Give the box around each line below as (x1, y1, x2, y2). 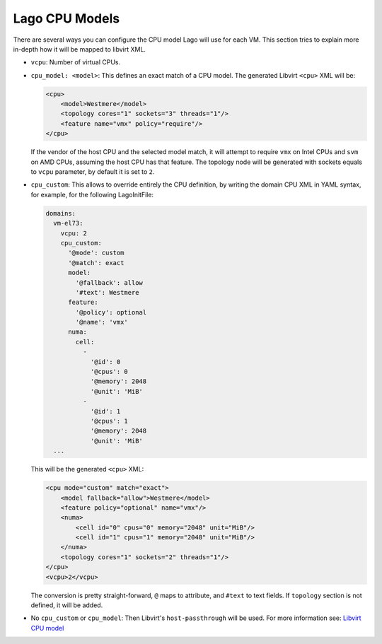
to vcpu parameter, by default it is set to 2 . (30, 168, 155, 176)
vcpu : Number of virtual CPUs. (30, 58, 121, 66)
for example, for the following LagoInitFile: (30, 190, 154, 199)
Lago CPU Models (13, 11, 120, 26)
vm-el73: (53, 219, 83, 228)
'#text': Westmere (75, 288, 139, 296)
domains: (45, 209, 76, 217)
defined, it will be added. (30, 601, 103, 609)
